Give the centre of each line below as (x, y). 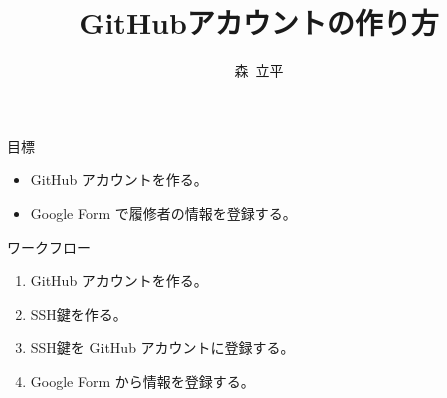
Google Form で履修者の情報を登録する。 (163, 212)
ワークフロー (49, 246)
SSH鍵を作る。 (78, 313)
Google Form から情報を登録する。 (142, 380)
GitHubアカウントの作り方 (259, 22)
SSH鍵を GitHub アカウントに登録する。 (162, 347)
